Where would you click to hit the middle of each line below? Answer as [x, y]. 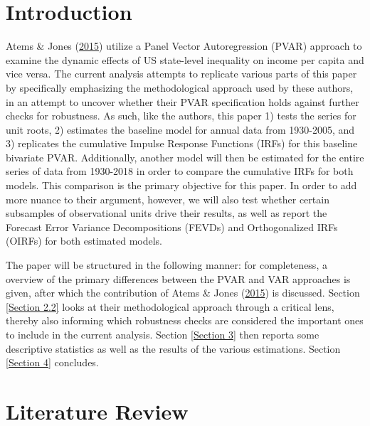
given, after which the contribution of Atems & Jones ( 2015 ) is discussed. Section [183, 293]
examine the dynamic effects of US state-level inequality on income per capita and [185, 59]
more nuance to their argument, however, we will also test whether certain [168, 199]
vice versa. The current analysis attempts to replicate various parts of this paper [181, 74]
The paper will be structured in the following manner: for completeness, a [166, 265]
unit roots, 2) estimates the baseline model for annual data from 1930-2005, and [180, 129]
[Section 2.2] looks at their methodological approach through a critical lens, [170, 306]
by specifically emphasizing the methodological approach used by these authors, [180, 87]
